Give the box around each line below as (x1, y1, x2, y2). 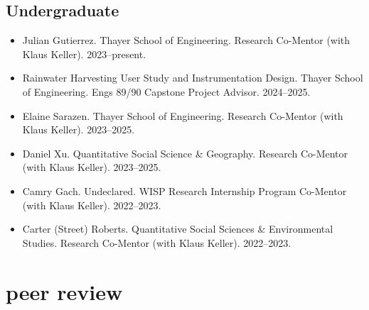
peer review (6, 277, 123, 306)
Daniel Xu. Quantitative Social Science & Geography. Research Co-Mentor (22, 145, 348, 160)
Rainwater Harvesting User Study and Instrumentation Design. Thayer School (22, 70, 363, 85)
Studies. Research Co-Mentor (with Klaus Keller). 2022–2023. (22, 235, 292, 250)
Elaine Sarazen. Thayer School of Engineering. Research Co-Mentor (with (22, 108, 343, 123)
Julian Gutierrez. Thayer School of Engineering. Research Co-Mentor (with (22, 33, 351, 48)
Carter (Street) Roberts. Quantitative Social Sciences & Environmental (22, 221, 333, 236)
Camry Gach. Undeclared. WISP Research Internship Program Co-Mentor (22, 183, 347, 198)
